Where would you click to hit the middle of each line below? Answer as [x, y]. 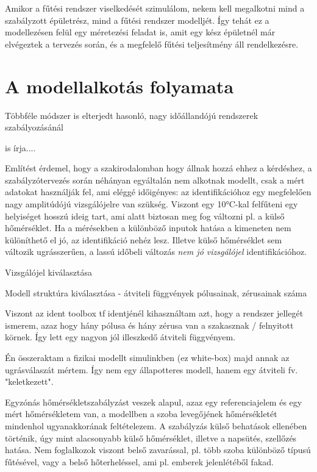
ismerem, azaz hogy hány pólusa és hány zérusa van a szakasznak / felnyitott [149, 325]
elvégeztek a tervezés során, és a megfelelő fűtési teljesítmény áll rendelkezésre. [152, 44]
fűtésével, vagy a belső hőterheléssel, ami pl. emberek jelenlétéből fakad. [139, 461]
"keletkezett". [29, 381]
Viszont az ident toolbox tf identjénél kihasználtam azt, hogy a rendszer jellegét [154, 313]
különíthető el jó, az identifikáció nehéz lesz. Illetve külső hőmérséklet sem [144, 239]
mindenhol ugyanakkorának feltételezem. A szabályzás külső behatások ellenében [156, 425]
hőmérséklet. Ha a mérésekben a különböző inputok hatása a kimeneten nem [148, 228]
